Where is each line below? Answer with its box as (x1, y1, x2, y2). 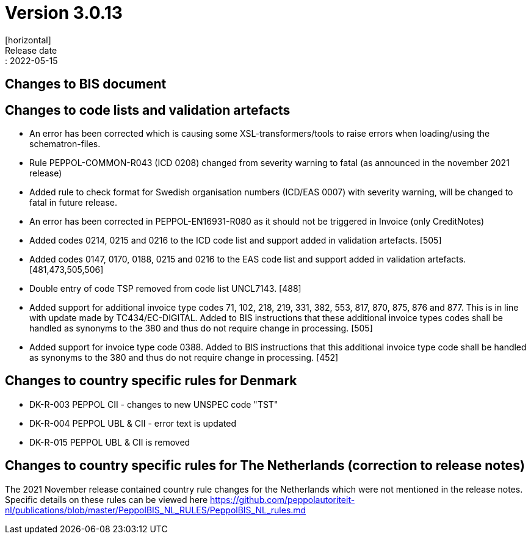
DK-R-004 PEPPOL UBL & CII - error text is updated (29, 418, 236, 429)
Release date (5, 45, 57, 56)
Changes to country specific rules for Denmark (5, 373, 297, 389)
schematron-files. (29, 139, 101, 150)
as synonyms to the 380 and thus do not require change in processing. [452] (29, 352, 339, 363)
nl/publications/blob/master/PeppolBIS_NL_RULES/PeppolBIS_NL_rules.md (5, 504, 306, 515)
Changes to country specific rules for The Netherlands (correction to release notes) (5, 458, 525, 474)
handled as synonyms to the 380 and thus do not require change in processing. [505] (29, 323, 373, 334)
